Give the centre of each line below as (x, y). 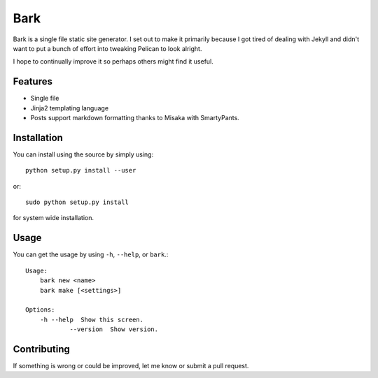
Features (33, 81)
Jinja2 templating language (69, 108)
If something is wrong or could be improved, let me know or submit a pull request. (131, 366)
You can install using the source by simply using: (83, 154)
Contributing (41, 349)
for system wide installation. (54, 218)
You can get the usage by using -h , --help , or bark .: (91, 254)
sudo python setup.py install (77, 202)
